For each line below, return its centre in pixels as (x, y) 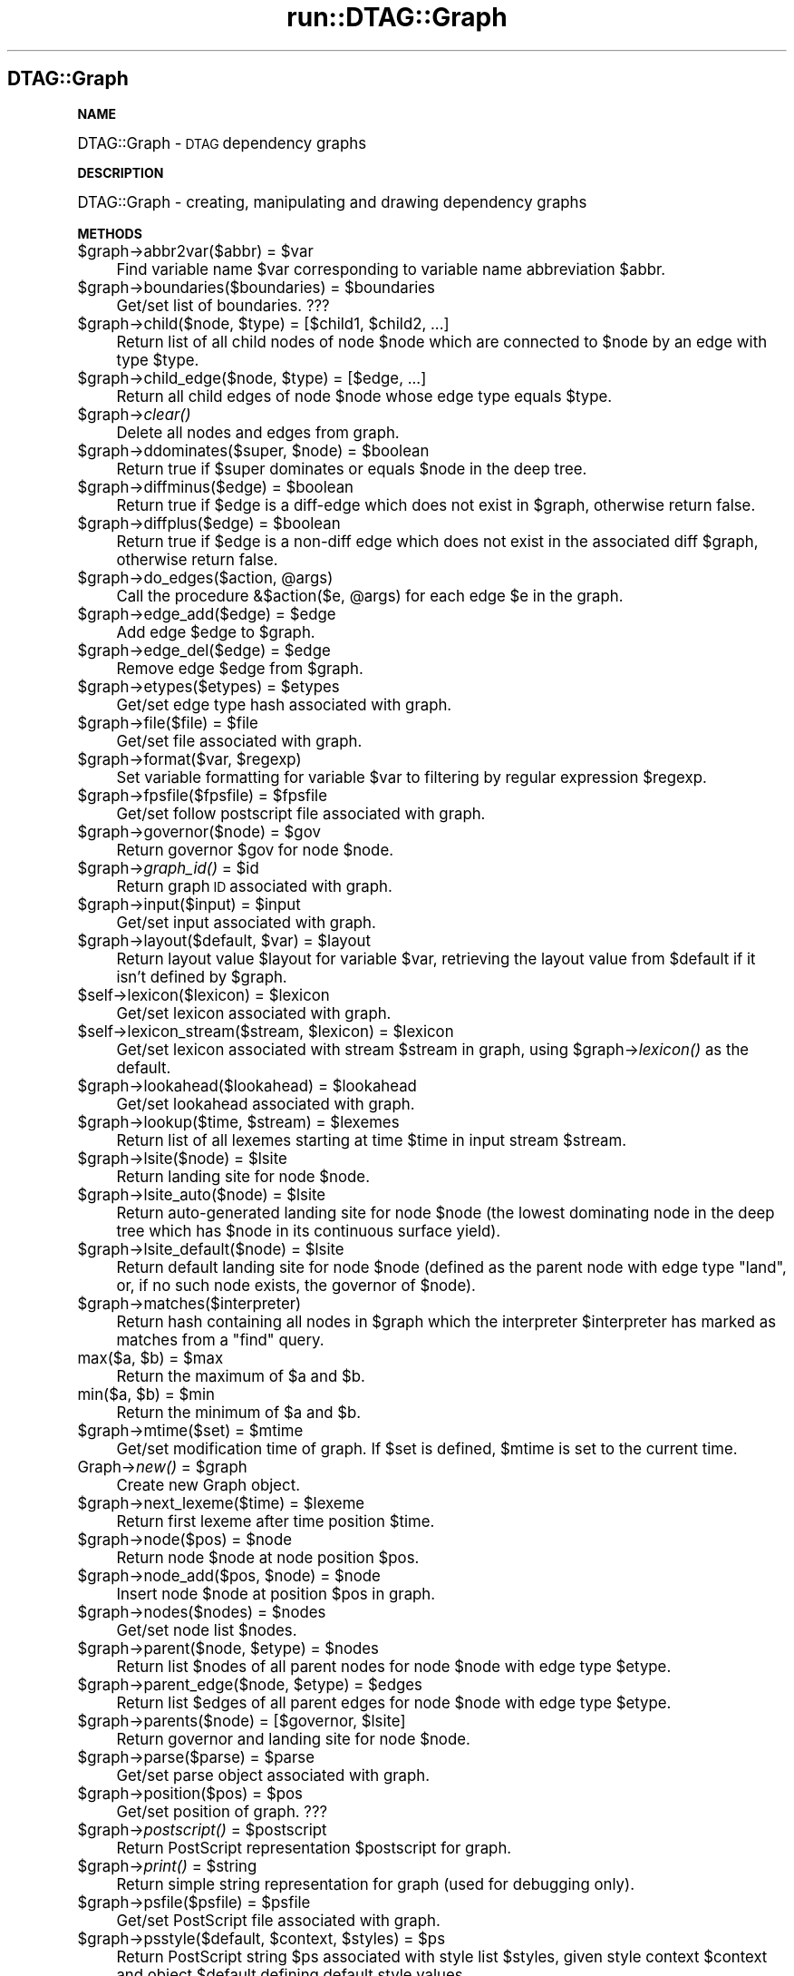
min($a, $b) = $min (146, 1394)
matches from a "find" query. (220, 1340)
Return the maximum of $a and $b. (241, 1376)
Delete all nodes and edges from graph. (258, 432)
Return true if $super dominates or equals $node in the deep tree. (352, 469)
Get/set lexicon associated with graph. (254, 1013)
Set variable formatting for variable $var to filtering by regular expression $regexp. (412, 777)
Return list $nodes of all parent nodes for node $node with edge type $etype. (394, 1666)
